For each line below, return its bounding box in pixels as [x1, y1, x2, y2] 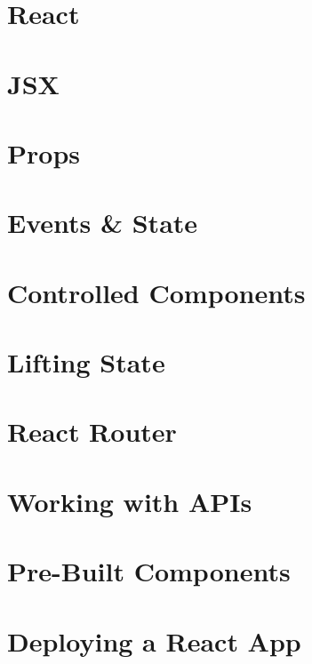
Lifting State [7, 344, 165, 380]
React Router [7, 413, 177, 450]
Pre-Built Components [7, 553, 291, 589]
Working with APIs [7, 483, 252, 519]
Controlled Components [7, 274, 306, 310]
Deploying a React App [7, 622, 301, 659]
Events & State [7, 204, 198, 241]
